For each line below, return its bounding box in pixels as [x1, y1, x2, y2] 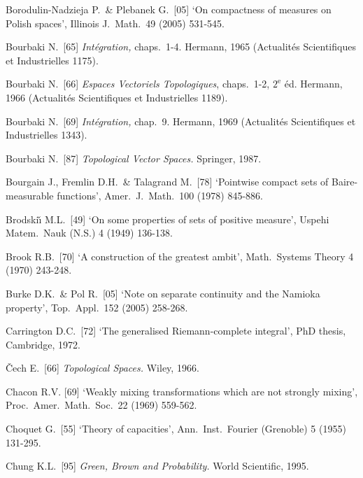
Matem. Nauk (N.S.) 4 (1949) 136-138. [6, 225, 173, 240]
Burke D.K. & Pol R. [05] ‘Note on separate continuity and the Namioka [6, 286, 320, 300]
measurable [6, 188, 54, 202]
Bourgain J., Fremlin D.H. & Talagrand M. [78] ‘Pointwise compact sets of [6, 174, 329, 189]
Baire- [332, 174, 358, 189]
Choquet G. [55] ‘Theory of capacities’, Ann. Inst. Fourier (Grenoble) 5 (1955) [6, 421, 346, 436]
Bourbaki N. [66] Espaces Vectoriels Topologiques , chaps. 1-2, [6, 76, 270, 91]
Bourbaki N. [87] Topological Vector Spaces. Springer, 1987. [6, 150, 262, 165]
